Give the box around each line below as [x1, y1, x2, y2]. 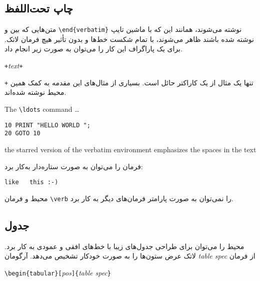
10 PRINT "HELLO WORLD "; [4, 121, 90, 129]
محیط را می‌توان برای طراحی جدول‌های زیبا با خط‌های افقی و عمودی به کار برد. [4, 241, 244, 251]
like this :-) [4, 179, 58, 186]
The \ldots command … [4, 103, 79, 114]
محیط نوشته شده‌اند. [4, 87, 66, 97]
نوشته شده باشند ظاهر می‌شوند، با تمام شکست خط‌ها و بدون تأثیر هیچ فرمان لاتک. [4, 33, 254, 44]
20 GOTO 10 [4, 130, 40, 137]
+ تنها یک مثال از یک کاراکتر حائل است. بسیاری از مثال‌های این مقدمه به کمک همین [4, 77, 253, 87]
